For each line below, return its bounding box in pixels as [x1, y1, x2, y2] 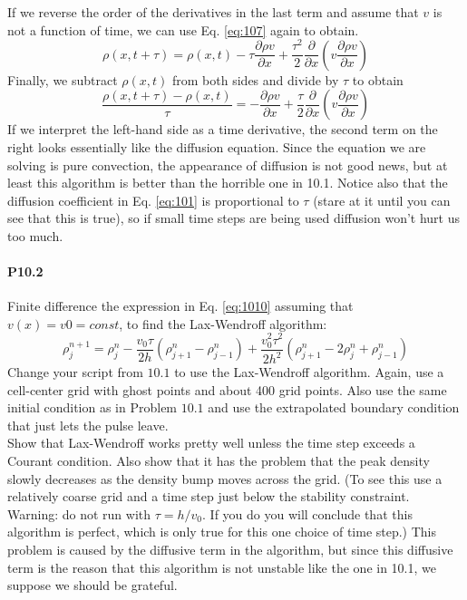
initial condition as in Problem [7, 398, 178, 417]
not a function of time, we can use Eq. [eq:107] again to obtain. [7, 20, 359, 39]
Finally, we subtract [7, 70, 118, 89]
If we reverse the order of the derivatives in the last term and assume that [7, 3, 419, 21]
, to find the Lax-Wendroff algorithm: [119, 314, 327, 333]
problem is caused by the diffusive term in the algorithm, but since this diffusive [7, 540, 453, 559]
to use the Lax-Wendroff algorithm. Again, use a [174, 363, 444, 382]
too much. [7, 226, 63, 245]
